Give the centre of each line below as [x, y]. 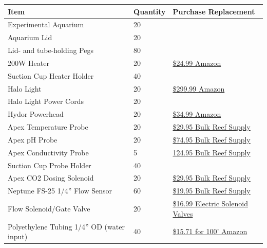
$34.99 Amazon [197, 114]
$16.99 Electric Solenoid [210, 203]
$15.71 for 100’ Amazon [210, 231]
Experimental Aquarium [46, 24]
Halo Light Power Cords [46, 101]
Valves [183, 213]
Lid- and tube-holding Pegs [51, 50]
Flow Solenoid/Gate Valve [49, 208]
